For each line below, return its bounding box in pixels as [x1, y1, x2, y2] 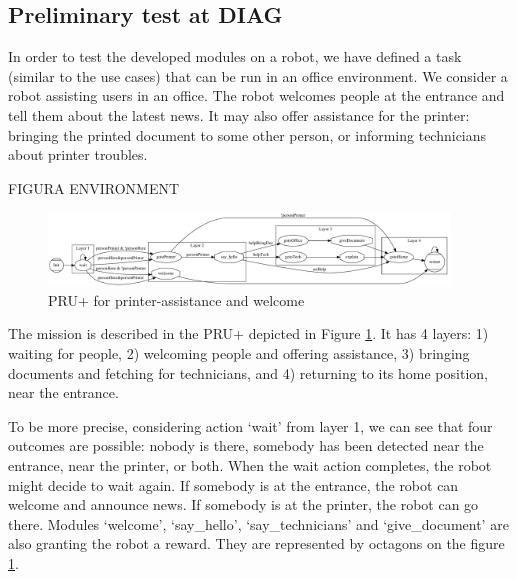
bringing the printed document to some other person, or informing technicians [8, 124, 487, 145]
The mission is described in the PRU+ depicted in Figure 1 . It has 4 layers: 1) [8, 323, 489, 344]
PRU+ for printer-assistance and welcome [48, 289, 305, 310]
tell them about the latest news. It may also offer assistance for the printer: [8, 104, 470, 125]
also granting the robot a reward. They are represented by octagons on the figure [8, 533, 505, 554]
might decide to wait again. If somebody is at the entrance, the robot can [8, 474, 459, 495]
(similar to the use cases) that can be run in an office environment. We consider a [8, 65, 508, 86]
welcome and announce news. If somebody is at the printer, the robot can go [8, 494, 479, 515]
